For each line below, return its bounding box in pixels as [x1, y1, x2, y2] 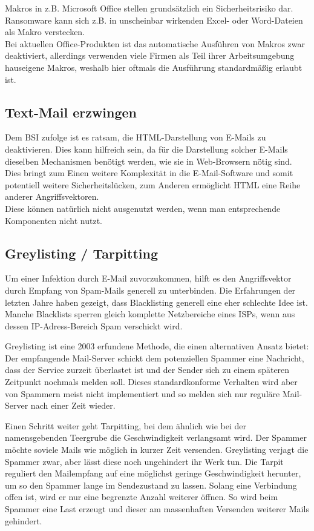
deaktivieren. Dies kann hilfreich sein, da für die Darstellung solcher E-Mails [5, 142, 288, 155]
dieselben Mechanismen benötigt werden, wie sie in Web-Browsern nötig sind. [5, 154, 292, 167]
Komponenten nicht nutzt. [5, 214, 103, 226]
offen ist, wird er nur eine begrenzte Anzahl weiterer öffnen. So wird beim [5, 490, 278, 503]
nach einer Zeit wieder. [30, 399, 116, 412]
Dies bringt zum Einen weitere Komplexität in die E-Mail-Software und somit [5, 167, 293, 179]
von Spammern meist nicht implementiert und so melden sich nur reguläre [5, 387, 280, 400]
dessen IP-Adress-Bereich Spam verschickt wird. [5, 319, 183, 332]
